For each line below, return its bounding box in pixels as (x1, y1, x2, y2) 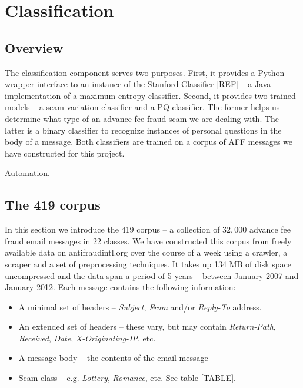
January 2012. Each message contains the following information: (5, 281, 236, 293)
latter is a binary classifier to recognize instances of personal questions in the (5, 124, 282, 136)
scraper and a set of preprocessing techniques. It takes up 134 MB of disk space (5, 257, 292, 270)
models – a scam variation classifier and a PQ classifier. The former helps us (5, 101, 280, 113)
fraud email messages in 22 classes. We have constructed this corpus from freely (5, 234, 292, 247)
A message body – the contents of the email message (18, 351, 208, 364)
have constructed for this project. (5, 147, 125, 159)
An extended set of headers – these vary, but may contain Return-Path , (18, 320, 276, 333)
